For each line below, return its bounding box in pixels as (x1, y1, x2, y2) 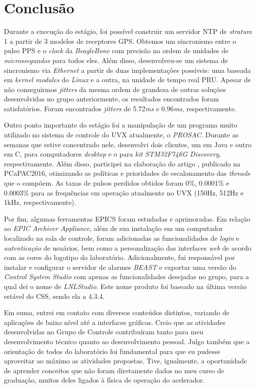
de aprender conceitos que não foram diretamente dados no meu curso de (4, 365, 224, 375)
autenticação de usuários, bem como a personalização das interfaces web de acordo (4, 242, 252, 253)
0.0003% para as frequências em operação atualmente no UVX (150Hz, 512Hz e (4, 187, 244, 197)
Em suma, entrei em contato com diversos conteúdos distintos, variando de (4, 307, 229, 318)
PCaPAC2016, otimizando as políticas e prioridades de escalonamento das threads (4, 168, 250, 178)
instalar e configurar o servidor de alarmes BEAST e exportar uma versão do (4, 261, 236, 272)
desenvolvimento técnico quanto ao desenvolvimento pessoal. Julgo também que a (4, 336, 250, 346)
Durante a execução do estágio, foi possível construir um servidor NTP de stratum (4, 26, 252, 36)
